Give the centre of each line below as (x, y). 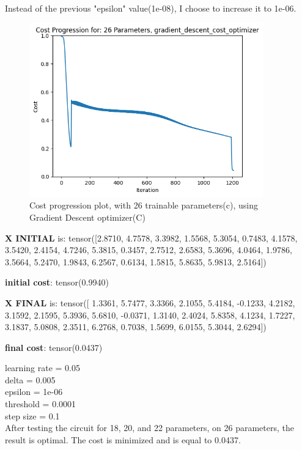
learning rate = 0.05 (42, 368)
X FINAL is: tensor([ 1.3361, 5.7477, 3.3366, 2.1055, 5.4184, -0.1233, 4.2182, (150, 302)
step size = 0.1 (32, 415)
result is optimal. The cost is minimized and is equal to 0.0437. (123, 439)
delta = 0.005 (30, 379)
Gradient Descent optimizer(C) (87, 217)
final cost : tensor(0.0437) (54, 347)
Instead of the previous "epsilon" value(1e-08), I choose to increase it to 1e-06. (151, 8)
